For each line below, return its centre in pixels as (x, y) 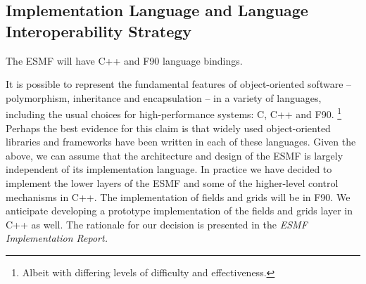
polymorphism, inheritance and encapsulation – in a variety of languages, (164, 97)
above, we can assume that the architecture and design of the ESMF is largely (175, 155)
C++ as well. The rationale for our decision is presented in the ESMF (157, 224)
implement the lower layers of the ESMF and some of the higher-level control (172, 183)
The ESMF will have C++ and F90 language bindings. (124, 60)
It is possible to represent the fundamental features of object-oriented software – (179, 84)
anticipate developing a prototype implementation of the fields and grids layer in (179, 211)
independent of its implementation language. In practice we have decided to (169, 169)
